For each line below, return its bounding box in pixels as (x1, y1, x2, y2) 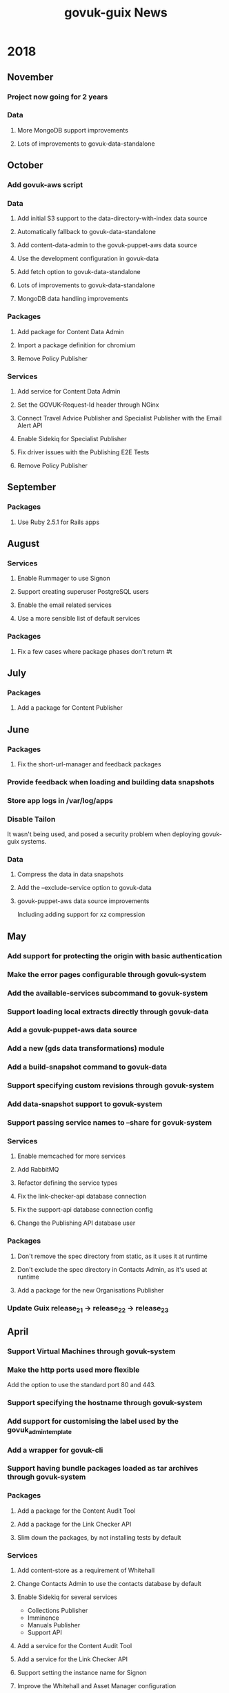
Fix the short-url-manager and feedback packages (17, 760, 161, 768)
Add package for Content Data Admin (17, 327, 124, 336)
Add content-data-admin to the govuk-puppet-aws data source (17, 241, 198, 249)
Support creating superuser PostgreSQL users (17, 588, 150, 596)
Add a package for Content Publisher (17, 704, 123, 712)
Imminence (27, 1614, 60, 1622)
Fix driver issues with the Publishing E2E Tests (17, 448, 150, 456)
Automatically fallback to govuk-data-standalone (17, 228, 157, 236)
